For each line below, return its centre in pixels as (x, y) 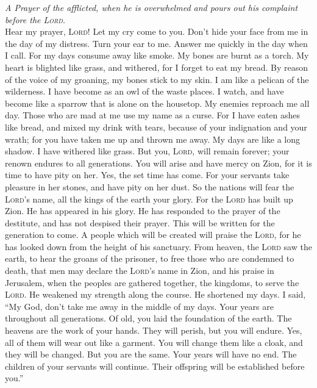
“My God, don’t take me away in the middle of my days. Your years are (139, 306)
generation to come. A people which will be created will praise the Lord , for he (153, 235)
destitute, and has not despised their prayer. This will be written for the (140, 222)
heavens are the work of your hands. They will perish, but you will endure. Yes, (154, 330)
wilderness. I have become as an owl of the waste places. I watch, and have (144, 91)
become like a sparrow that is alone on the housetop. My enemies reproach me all (157, 103)
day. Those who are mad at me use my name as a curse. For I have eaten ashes (153, 115)
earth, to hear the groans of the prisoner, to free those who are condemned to (150, 258)
